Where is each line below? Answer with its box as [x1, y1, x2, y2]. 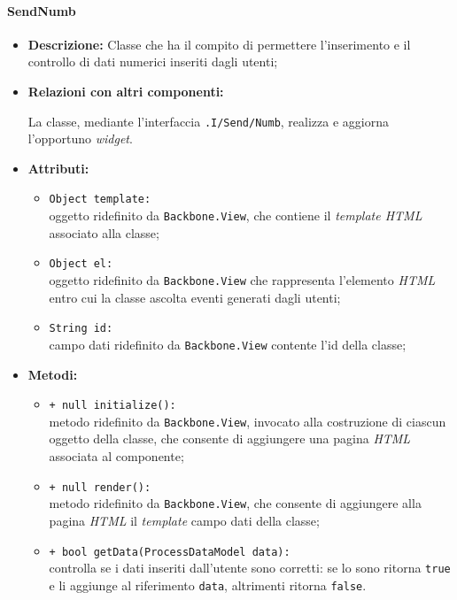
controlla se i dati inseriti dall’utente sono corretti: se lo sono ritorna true [49, 558, 451, 577]
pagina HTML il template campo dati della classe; [49, 511, 320, 529]
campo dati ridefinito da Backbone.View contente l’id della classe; [49, 335, 407, 353]
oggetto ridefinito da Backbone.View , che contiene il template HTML [49, 206, 422, 225]
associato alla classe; [49, 223, 159, 242]
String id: [49, 322, 113, 335]
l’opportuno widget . [27, 129, 133, 148]
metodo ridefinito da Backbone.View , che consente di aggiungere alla [49, 494, 422, 512]
